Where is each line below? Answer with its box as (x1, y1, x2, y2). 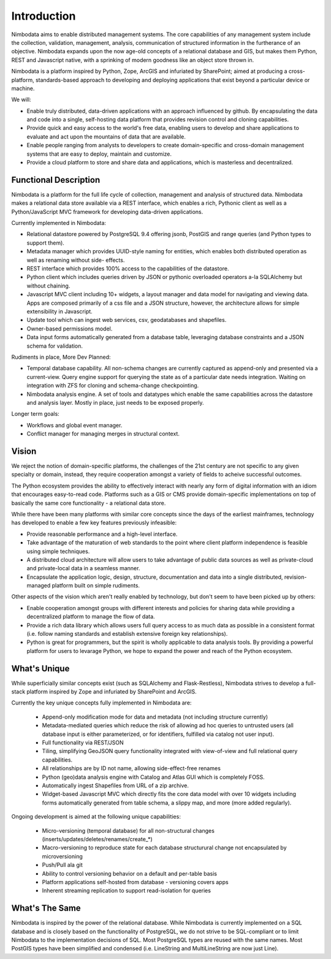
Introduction (11, 9, 76, 23)
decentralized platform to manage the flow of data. (26, 613, 156, 621)
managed (26, 582, 51, 589)
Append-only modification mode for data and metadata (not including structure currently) (42, 713, 268, 720)
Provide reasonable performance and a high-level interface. (26, 530, 178, 538)
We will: (11, 96, 31, 104)
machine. (11, 85, 35, 92)
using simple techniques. (26, 548, 90, 555)
